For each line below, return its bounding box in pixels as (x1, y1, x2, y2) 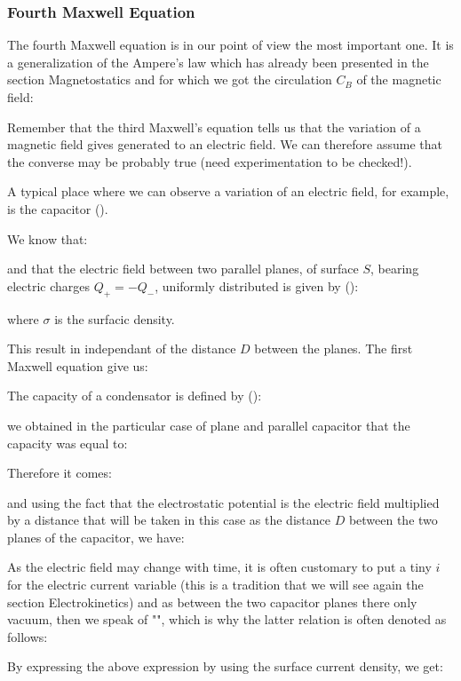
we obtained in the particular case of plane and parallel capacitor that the (7, 416, 410, 434)
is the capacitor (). (7, 199, 108, 218)
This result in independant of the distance (7, 339, 236, 358)
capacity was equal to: (7, 433, 128, 452)
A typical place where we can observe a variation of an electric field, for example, (7, 182, 449, 201)
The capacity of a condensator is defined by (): (7, 386, 262, 405)
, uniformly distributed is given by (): (155, 276, 359, 295)
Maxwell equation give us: (7, 356, 148, 375)
